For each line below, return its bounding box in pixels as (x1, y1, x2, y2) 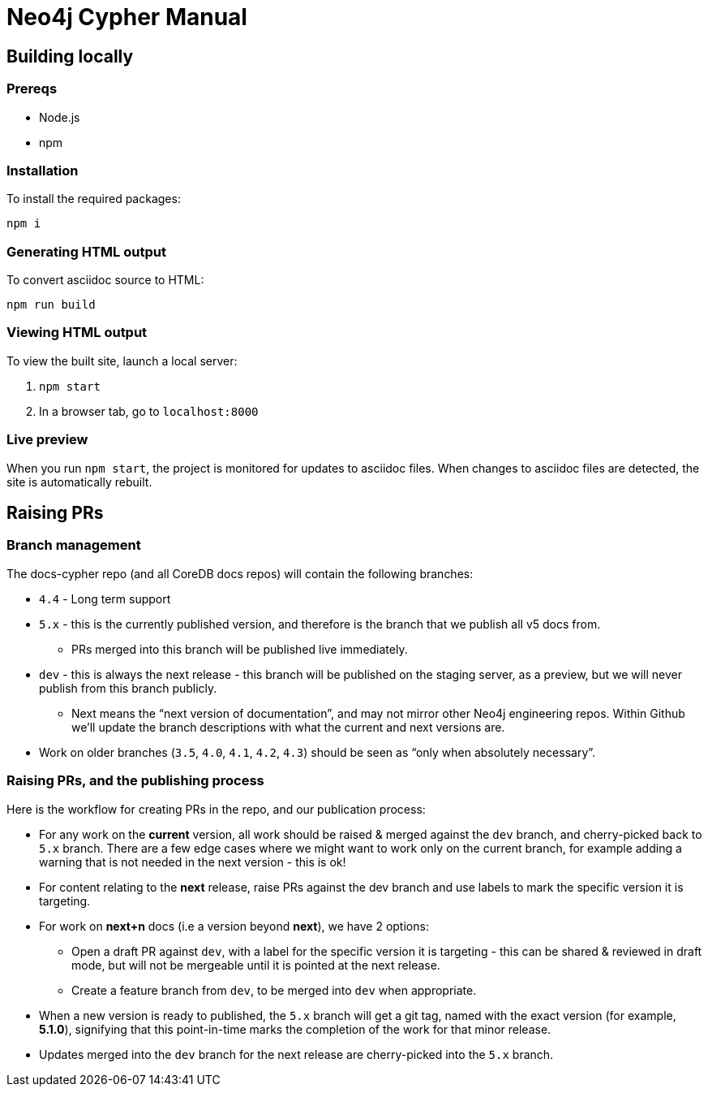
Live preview (6, 431, 88, 448)
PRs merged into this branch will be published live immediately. (71, 642, 408, 656)
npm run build (6, 298, 96, 312)
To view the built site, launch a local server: (6, 353, 238, 368)
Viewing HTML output (6, 324, 148, 341)
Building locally (6, 45, 134, 67)
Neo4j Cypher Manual (6, 3, 247, 31)
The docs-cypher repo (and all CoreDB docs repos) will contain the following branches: (6, 566, 474, 581)
